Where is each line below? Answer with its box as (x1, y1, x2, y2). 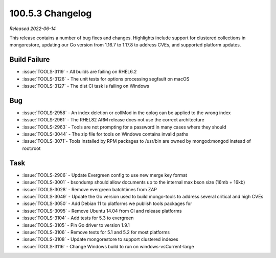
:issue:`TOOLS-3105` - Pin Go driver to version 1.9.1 (22, 222, 130, 228)
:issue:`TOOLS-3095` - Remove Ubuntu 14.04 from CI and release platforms (22, 208, 182, 214)
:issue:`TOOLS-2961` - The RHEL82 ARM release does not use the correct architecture (22, 117, 204, 123)
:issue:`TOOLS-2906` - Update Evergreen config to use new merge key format (22, 172, 188, 178)
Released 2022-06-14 (9, 25, 56, 32)
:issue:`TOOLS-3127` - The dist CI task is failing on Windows (22, 83, 149, 89)
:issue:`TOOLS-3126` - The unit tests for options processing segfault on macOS (22, 75, 190, 82)
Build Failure (9, 55, 50, 64)
